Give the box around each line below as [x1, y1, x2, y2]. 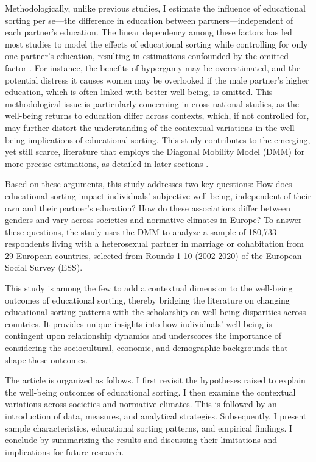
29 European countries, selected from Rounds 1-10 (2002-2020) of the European [5, 249, 302, 261]
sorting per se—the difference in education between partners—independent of [5, 13, 293, 26]
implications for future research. [5, 445, 124, 458]
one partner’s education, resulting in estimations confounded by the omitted [5, 49, 289, 62]
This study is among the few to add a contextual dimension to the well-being [5, 282, 293, 294]
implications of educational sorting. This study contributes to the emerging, [27, 133, 311, 146]
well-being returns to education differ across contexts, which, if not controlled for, [5, 109, 309, 122]
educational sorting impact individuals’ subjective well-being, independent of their [5, 189, 311, 202]
